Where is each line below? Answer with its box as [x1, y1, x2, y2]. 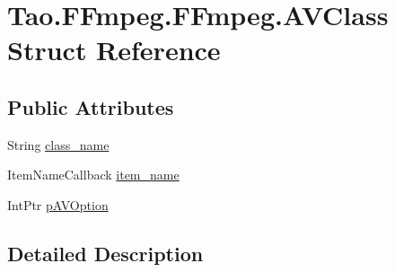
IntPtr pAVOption [7, 195, 109, 214]
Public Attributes [7, 92, 174, 120]
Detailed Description [7, 239, 204, 267]
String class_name [7, 135, 110, 154]
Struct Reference [7, 31, 221, 68]
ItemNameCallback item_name [7, 165, 180, 184]
